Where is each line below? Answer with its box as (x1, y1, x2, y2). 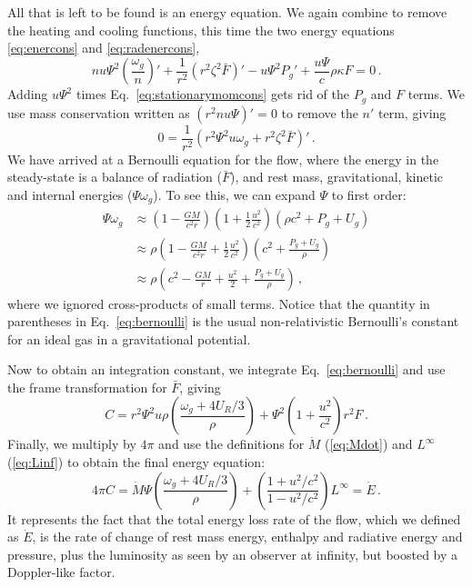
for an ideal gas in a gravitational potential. (7, 329, 251, 348)
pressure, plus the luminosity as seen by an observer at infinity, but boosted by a (7, 544, 458, 563)
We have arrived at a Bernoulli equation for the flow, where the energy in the (7, 149, 439, 168)
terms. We (407, 85, 466, 104)
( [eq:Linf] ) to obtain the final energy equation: (7, 453, 266, 472)
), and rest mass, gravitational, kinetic (229, 167, 443, 186)
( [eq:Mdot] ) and (325, 434, 413, 453)
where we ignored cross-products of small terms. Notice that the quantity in (7, 293, 430, 313)
